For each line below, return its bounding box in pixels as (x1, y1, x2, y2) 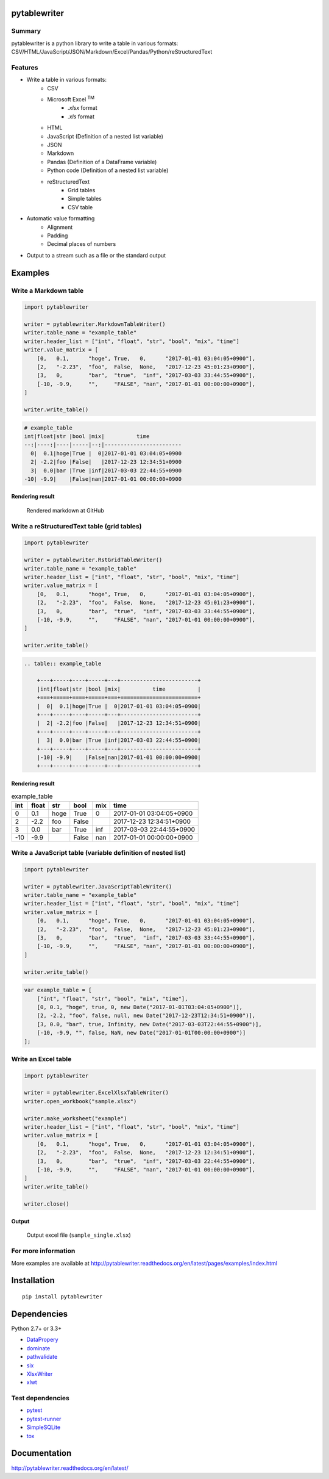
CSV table (68, 203, 93, 211)
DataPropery (26, 1336, 58, 1344)
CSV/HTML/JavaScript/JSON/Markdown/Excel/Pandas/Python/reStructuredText (11, 48, 213, 56)
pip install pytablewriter (22, 1294, 103, 1300)
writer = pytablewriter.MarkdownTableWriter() (24, 321, 166, 328)
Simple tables (68, 195, 102, 203)
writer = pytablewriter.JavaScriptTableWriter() (24, 883, 172, 890)
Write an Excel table (11, 1054, 72, 1063)
